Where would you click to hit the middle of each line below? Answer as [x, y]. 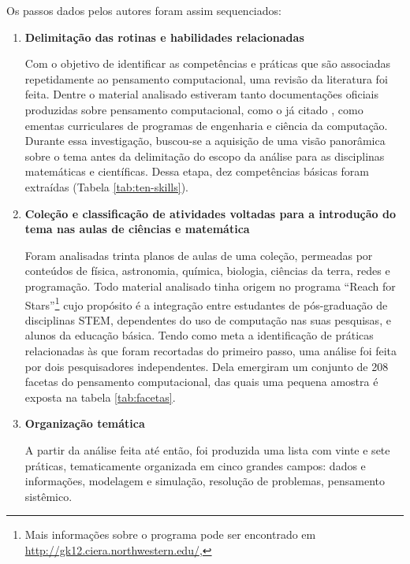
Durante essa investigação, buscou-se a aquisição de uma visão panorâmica [205, 141]
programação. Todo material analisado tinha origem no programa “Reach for [210, 286]
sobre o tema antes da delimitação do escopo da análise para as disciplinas [205, 156]
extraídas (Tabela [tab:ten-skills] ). [106, 186]
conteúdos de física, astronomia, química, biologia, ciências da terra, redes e [207, 271]
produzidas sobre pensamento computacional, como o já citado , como [194, 109]
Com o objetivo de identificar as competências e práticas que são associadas [208, 63]
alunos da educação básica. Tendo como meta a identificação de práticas [199, 335]
